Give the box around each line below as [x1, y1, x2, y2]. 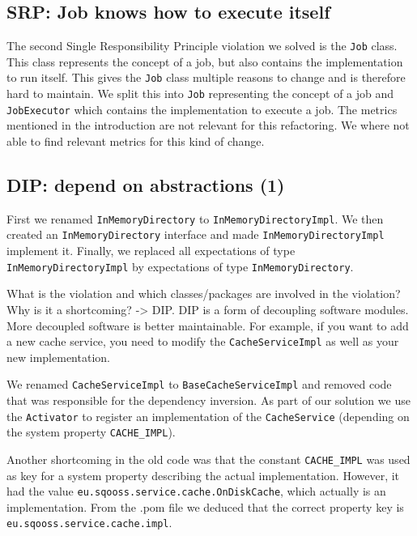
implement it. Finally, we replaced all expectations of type [6, 242, 296, 259]
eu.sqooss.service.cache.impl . [6, 514, 172, 531]
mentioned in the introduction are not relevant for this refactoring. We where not [6, 117, 410, 134]
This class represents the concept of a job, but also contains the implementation [6, 53, 403, 70]
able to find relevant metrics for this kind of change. [6, 133, 265, 150]
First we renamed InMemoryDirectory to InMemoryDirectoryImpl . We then [6, 210, 384, 227]
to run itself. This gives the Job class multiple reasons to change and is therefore [6, 69, 406, 86]
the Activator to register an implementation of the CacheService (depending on [6, 407, 410, 424]
